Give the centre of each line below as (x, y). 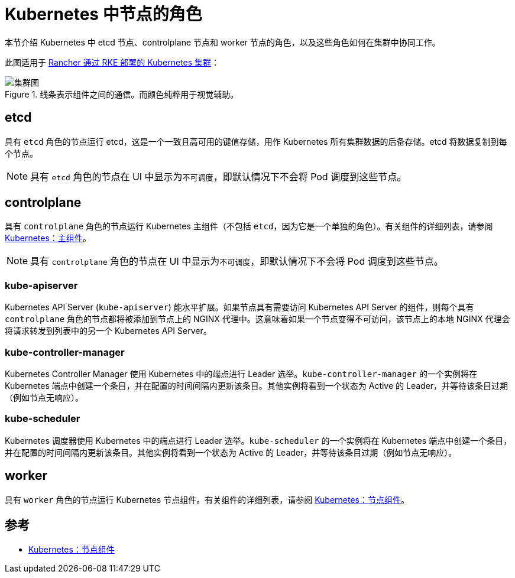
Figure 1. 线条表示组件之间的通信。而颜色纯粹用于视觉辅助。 (122, 94)
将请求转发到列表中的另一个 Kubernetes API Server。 (108, 331)
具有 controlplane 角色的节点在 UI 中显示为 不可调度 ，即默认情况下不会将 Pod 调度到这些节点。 (237, 262)
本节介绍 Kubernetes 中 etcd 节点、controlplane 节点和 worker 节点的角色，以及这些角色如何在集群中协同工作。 (223, 42)
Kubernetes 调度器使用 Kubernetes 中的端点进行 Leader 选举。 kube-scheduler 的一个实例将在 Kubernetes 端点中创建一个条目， (258, 440)
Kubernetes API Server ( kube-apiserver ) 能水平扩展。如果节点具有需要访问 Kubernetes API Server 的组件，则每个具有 (239, 307)
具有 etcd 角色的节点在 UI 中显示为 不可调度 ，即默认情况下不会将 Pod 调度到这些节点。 (218, 176)
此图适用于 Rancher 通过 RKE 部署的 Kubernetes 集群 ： (112, 62)
